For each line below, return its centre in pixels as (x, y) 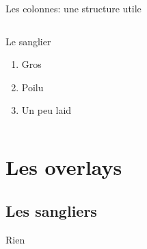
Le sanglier (28, 41)
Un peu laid (46, 110)
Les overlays (64, 167)
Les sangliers (51, 210)
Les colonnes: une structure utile (73, 8)
